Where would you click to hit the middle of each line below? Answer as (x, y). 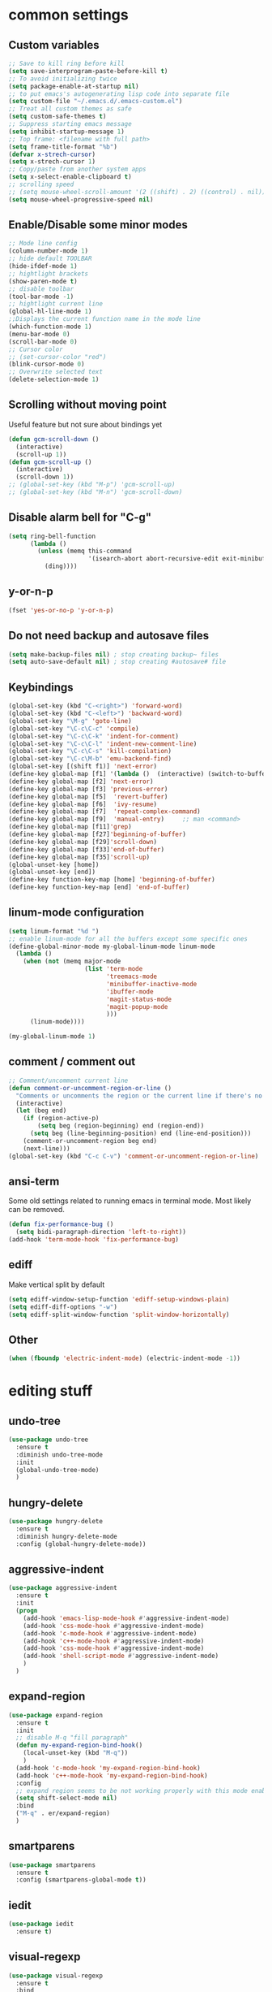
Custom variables (54, 45)
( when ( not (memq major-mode (72, 961)
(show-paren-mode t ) (43, 281)
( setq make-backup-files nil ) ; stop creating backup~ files (114, 654)
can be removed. (36, 1210)
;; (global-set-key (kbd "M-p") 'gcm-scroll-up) (92, 485)
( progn (27, 1611)
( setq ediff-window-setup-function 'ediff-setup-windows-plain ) (119, 1299)
